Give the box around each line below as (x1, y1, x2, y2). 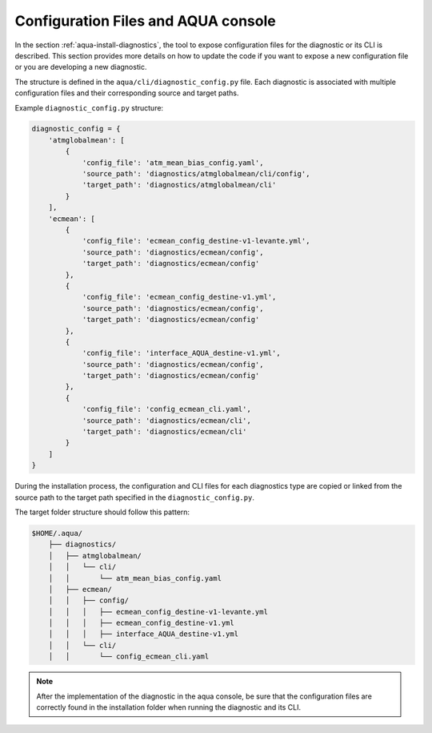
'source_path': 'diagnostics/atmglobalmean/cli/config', (82, 169, 310, 179)
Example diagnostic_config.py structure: (14, 103, 164, 112)
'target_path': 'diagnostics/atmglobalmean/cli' (82, 180, 277, 190)
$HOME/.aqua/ (31, 529, 83, 538)
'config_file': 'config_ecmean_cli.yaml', (82, 405, 251, 414)
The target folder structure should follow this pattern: (14, 507, 190, 517)
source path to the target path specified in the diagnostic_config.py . (14, 493, 255, 502)
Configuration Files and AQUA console (14, 12, 276, 30)
